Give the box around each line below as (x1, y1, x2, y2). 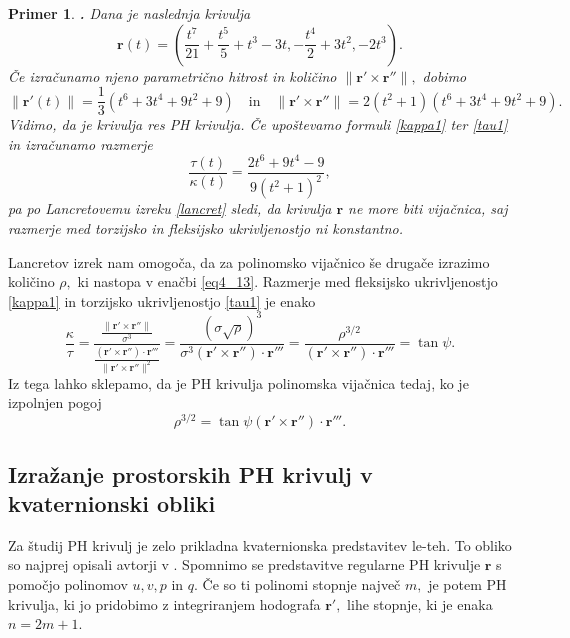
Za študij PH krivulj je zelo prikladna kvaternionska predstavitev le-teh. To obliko (8, 534, 512, 555)
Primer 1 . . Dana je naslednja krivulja (8, 3, 251, 23)
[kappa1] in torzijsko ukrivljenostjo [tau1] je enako (8, 290, 316, 311)
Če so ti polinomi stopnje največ (202, 573, 401, 594)
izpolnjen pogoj (8, 392, 102, 413)
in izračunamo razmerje (8, 133, 153, 154)
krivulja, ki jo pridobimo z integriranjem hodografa (8, 593, 321, 614)
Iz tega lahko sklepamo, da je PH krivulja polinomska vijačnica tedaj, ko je (8, 372, 469, 393)
